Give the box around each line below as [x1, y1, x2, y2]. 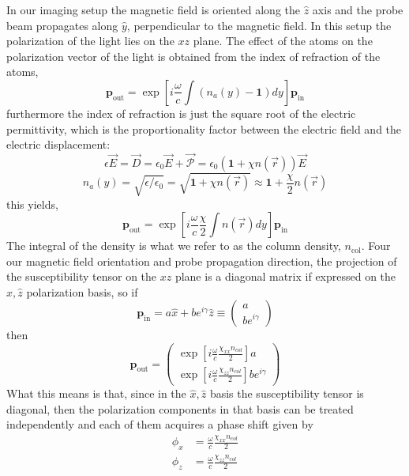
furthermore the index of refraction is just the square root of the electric [6, 104, 356, 121]
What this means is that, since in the [6, 385, 186, 402]
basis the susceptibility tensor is [209, 385, 364, 402]
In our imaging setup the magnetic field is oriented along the [6, 2, 301, 17]
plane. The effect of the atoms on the [193, 32, 373, 49]
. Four [361, 237, 391, 254]
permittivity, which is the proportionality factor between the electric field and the [6, 120, 402, 137]
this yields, [6, 195, 58, 212]
